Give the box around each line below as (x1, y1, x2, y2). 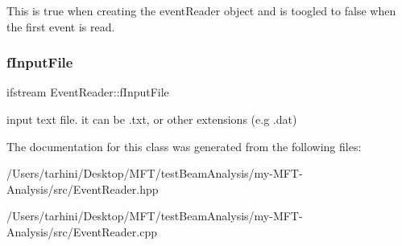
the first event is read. (6, 18, 115, 35)
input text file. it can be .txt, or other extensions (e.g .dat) (6, 111, 297, 127)
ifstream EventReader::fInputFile (6, 84, 169, 100)
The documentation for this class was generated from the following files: (6, 137, 362, 154)
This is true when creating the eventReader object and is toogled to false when (6, 2, 396, 18)
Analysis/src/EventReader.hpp (6, 180, 159, 197)
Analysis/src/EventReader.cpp (6, 223, 157, 240)
